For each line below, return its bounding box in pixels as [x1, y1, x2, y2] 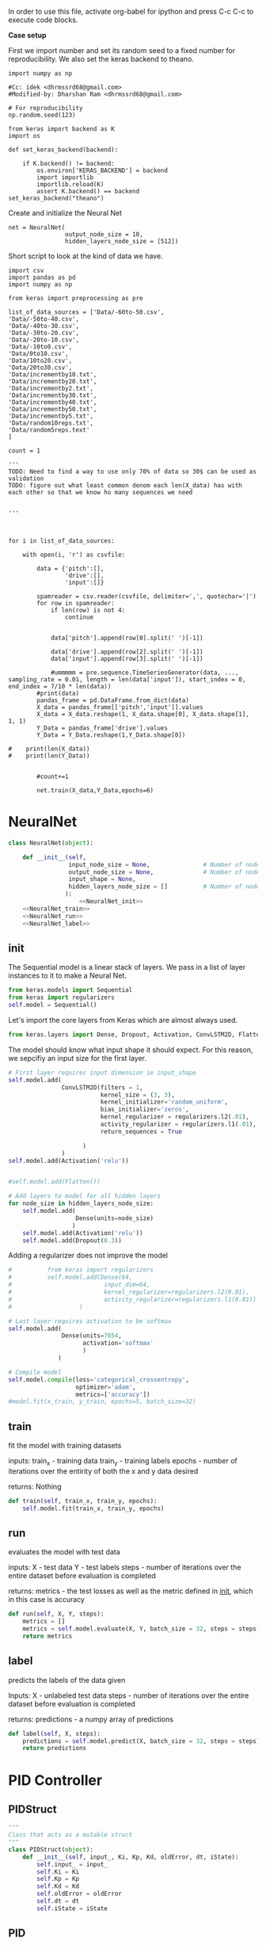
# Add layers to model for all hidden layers [8, 1192, 161, 1200]
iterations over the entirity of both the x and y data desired [8, 1466, 199, 1476]
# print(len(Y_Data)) [8, 752, 90, 760]
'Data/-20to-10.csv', [8, 336, 80, 344]
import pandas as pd [8, 273, 77, 281]
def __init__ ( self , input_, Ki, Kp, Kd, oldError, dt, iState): [22, 1853, 239, 1861]
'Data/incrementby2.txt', [8, 384, 93, 392]
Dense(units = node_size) [75, 1214, 154, 1222]
